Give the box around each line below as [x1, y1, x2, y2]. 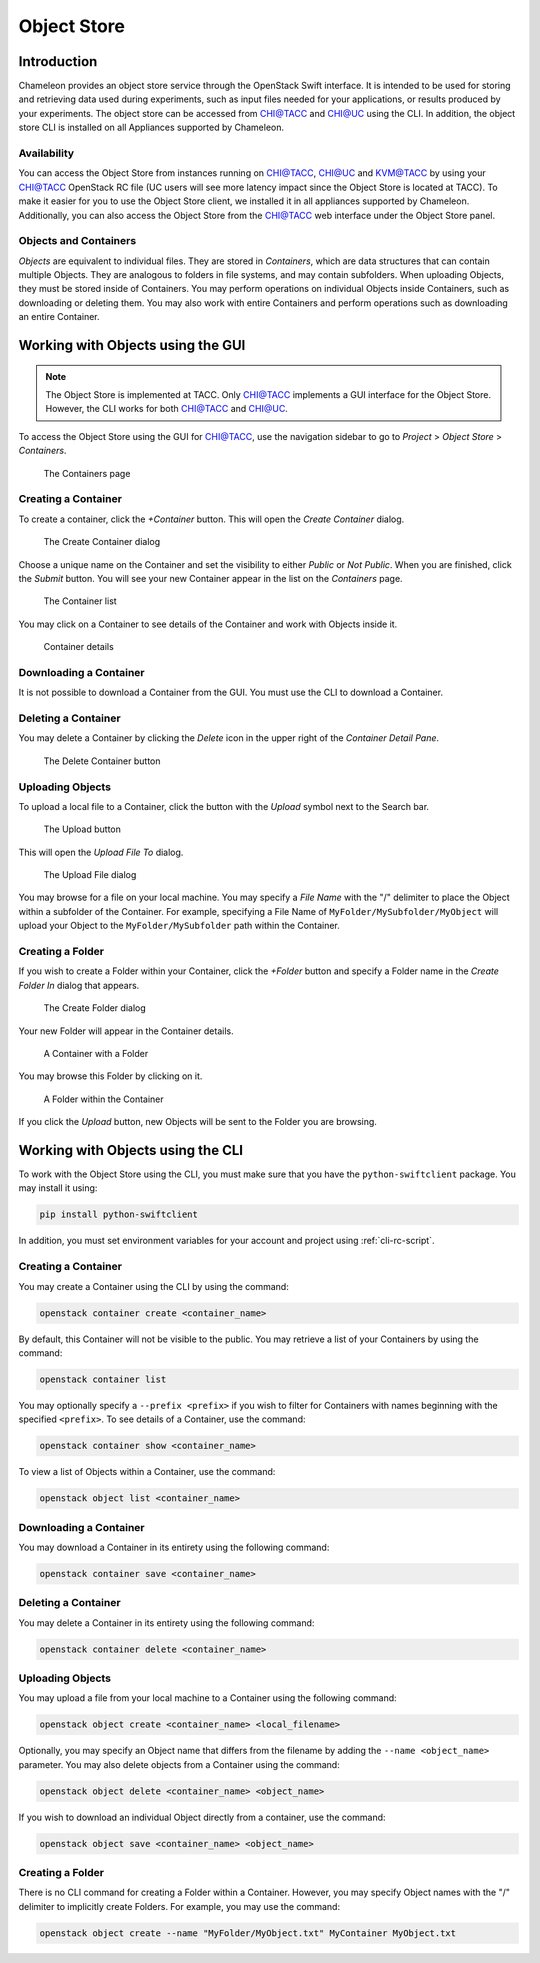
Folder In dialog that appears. [18, 979, 140, 991]
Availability [18, 146, 75, 160]
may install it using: [18, 1182, 98, 1194]
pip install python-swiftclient [39, 1209, 199, 1220]
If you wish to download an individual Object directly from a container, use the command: [18, 1811, 386, 1823]
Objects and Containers [18, 234, 137, 248]
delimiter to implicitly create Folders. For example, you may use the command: [18, 1900, 340, 1912]
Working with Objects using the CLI [18, 1141, 244, 1159]
